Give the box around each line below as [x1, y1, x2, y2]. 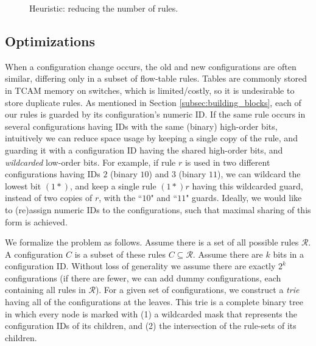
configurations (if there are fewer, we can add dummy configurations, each [5, 271, 281, 284]
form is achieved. [5, 215, 68, 228]
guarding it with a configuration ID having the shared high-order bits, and [5, 143, 283, 156]
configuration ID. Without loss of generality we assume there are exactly [5, 259, 276, 272]
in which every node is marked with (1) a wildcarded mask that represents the [5, 307, 297, 320]
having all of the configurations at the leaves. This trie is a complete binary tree [5, 295, 304, 308]
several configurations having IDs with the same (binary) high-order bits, [5, 119, 278, 132]
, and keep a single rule [69, 179, 156, 192]
